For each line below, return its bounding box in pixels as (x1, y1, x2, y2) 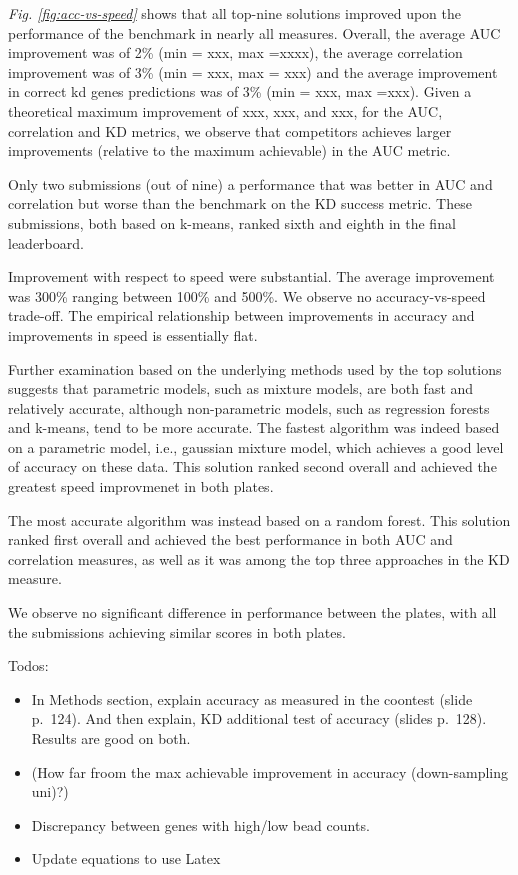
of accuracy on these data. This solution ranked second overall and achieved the (8, 456, 497, 477)
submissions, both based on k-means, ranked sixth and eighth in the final (8, 212, 456, 233)
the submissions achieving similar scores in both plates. (8, 621, 346, 642)
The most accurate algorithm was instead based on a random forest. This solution (8, 509, 511, 530)
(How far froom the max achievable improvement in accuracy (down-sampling (31, 761, 509, 782)
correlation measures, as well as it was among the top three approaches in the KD (8, 548, 510, 569)
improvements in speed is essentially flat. (8, 324, 258, 345)
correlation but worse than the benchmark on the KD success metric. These (8, 193, 472, 214)
